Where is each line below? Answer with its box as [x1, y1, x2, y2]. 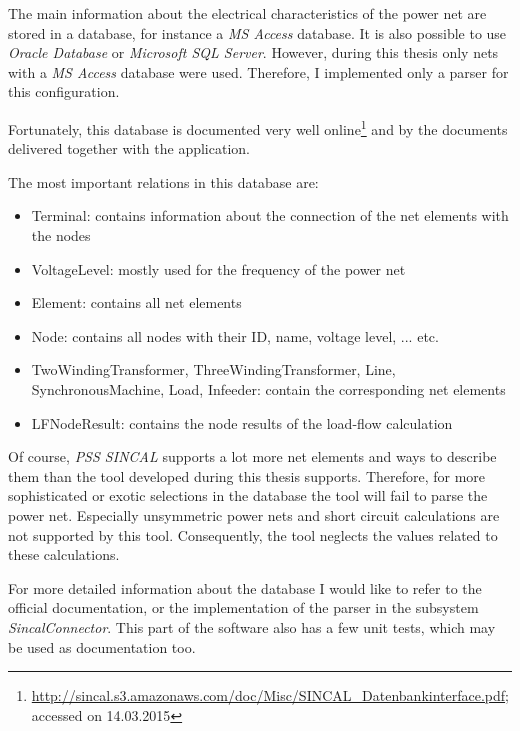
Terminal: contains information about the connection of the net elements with [31, 205, 509, 226]
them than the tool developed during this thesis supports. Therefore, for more [8, 465, 486, 486]
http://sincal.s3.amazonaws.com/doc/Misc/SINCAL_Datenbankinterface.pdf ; [31, 685, 509, 706]
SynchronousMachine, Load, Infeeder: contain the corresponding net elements [31, 378, 506, 399]
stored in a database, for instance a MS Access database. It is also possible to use [8, 22, 507, 43]
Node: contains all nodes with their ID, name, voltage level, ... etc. [31, 325, 439, 346]
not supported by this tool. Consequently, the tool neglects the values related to [8, 524, 498, 545]
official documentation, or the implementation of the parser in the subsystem [8, 597, 479, 618]
